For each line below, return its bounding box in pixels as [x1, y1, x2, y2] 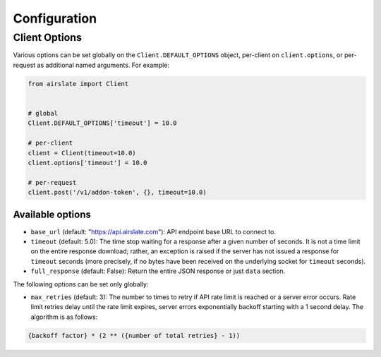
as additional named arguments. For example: [37, 61, 169, 69]
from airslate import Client [28, 80, 129, 87]
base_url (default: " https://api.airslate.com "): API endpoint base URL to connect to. [30, 227, 277, 236]
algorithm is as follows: [30, 313, 98, 321]
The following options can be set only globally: [13, 279, 149, 289]
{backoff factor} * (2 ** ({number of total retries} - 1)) [28, 332, 241, 339]
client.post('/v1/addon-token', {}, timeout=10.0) [28, 188, 207, 197]
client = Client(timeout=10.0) [28, 149, 137, 157]
